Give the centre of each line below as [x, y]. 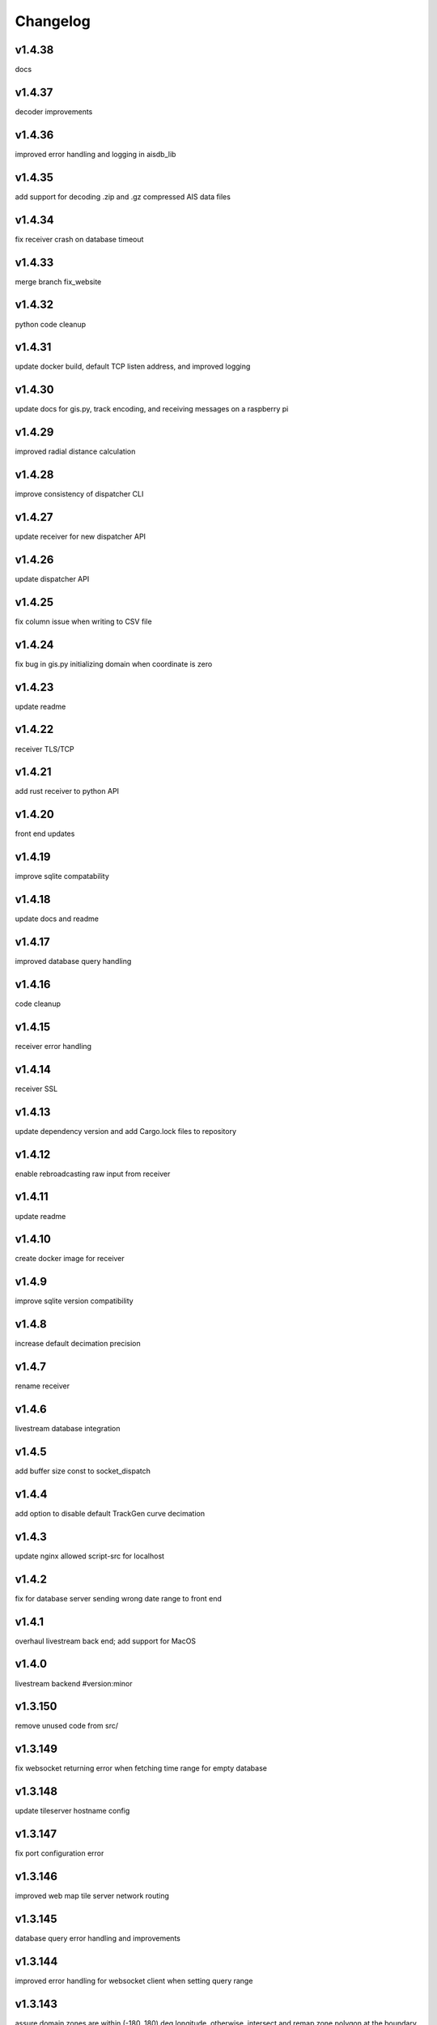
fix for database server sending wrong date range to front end [119, 1598]
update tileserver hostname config [72, 1811]
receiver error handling [53, 1046]
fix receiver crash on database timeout [79, 239]
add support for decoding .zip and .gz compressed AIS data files [123, 196]
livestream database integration [68, 1429]
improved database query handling [73, 961]
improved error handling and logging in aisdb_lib [95, 154]
